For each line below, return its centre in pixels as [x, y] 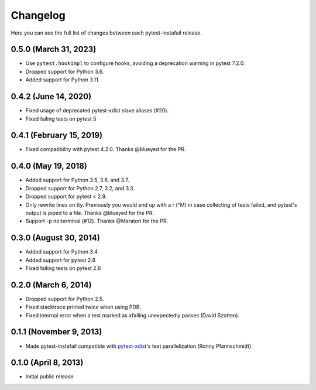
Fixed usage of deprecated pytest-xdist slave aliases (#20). [97, 111]
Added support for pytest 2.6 [61, 260]
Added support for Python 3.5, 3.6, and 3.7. [77, 180]
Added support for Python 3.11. [63, 80]
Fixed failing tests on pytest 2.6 [63, 268]
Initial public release [50, 377]
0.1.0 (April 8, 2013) [47, 363]
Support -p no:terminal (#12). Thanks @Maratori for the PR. [97, 221]
